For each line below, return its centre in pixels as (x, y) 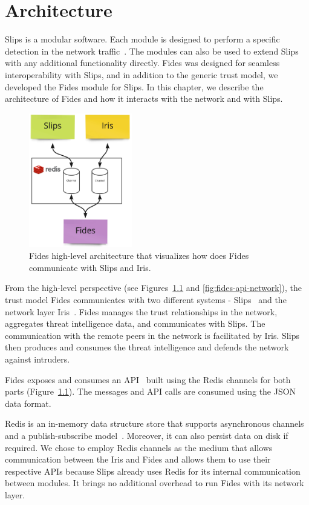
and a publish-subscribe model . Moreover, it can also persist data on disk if (147, 435)
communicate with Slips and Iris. (90, 267)
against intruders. (37, 359)
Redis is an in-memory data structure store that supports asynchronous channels (154, 423)
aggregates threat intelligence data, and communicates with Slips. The (135, 323)
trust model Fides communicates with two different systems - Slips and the (146, 299)
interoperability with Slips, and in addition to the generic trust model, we (141, 74)
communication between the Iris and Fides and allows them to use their (138, 459)
